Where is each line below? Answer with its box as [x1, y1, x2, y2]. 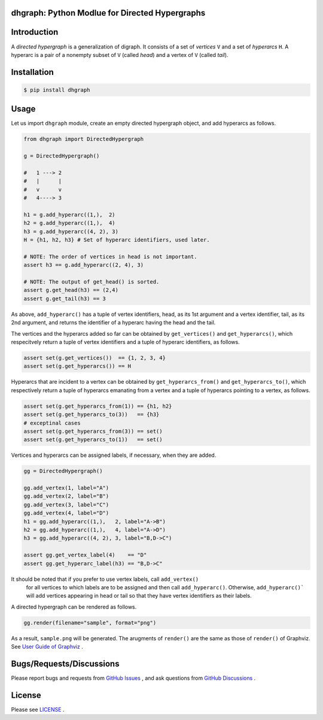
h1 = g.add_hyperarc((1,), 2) [23, 211, 116, 218]
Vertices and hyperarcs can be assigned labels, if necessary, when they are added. [11, 451, 217, 459]
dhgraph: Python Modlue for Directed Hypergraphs [11, 8, 206, 18]
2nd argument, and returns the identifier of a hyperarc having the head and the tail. [11, 319, 216, 326]
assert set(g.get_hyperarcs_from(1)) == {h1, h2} [23, 402, 172, 409]
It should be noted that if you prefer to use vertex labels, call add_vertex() [11, 576, 199, 583]
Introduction [11, 27, 59, 37]
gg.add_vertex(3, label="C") [23, 501, 109, 508]
